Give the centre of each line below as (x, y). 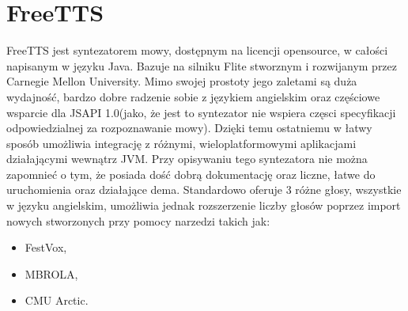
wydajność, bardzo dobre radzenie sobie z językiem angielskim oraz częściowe (193, 96)
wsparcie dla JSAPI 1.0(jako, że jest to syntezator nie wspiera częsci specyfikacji (201, 112)
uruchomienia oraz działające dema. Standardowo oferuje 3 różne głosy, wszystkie (204, 190)
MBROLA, (51, 273)
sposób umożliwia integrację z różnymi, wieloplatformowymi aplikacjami (181, 143)
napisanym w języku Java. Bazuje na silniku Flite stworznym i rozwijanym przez (202, 65)
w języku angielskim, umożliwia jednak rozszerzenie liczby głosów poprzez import (204, 205)
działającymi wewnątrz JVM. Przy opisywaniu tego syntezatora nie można (187, 159)
